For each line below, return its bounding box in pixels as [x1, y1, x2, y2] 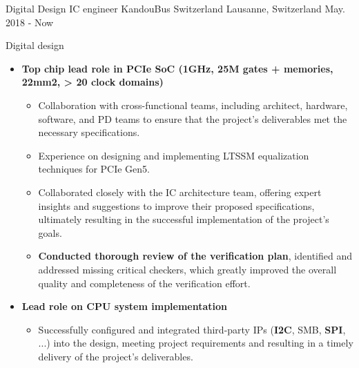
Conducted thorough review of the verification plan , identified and [38, 249, 353, 263]
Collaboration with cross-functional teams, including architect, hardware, [38, 97, 348, 112]
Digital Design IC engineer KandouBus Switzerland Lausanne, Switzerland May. [6, 1, 345, 15]
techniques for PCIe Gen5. [38, 162, 150, 176]
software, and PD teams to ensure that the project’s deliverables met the [38, 111, 347, 126]
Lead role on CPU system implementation [21, 299, 228, 313]
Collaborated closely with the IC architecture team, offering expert [38, 184, 322, 199]
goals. [38, 225, 62, 240]
